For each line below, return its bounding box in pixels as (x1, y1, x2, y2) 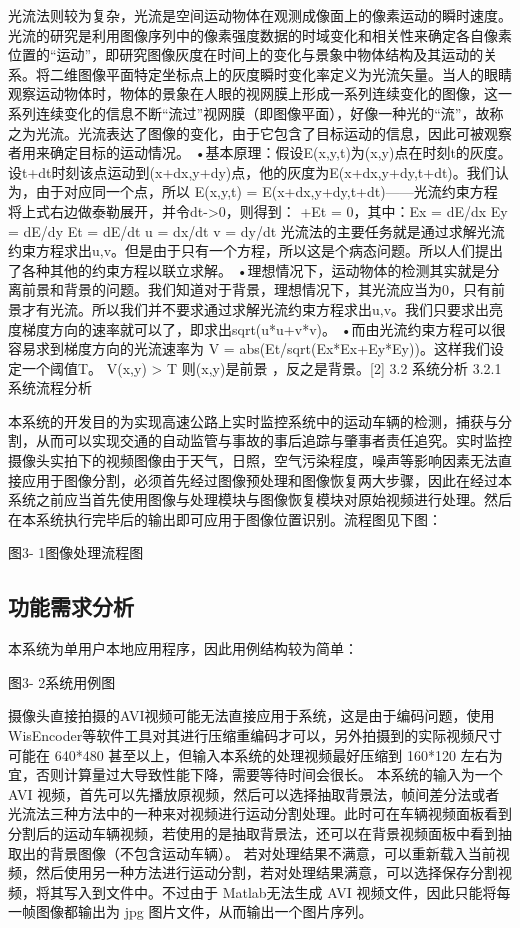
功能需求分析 (8, 591, 134, 622)
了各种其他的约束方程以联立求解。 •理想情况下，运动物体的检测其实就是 (8, 259, 486, 280)
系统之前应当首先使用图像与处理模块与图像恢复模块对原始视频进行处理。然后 (8, 489, 512, 510)
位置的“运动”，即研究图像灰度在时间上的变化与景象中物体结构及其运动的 (8, 44, 484, 65)
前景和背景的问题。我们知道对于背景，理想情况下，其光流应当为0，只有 (21, 279, 491, 300)
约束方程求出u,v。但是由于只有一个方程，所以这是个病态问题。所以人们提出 (8, 240, 504, 261)
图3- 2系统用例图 (8, 671, 116, 692)
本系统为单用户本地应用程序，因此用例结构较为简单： (8, 638, 358, 659)
